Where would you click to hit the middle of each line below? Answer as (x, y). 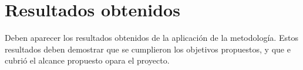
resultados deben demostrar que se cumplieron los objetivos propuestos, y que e (148, 49)
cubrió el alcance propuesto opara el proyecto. (87, 60)
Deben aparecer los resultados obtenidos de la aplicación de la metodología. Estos (151, 38)
